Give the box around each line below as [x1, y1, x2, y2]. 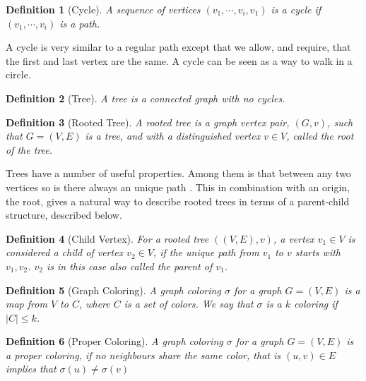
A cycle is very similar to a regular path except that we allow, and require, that [6, 40, 351, 54]
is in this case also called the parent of [47, 258, 213, 273]
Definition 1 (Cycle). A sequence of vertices [6, 2, 201, 16]
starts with [295, 245, 341, 260]
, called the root [286, 128, 354, 143]
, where [78, 296, 110, 311]
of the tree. [6, 142, 53, 157]
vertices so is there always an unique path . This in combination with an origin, [6, 179, 350, 194]
